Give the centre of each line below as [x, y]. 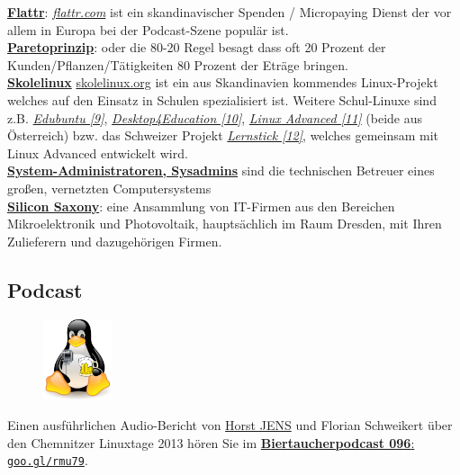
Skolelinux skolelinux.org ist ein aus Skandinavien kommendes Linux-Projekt [223, 82]
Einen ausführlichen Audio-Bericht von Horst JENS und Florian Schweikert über [230, 425]
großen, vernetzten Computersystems [109, 188]
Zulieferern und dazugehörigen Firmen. [115, 241]
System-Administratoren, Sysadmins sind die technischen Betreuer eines [221, 170]
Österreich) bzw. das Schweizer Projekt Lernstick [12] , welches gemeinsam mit [223, 135]
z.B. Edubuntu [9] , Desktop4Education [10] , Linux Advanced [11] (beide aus [215, 117]
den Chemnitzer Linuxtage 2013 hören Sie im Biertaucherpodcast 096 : [211, 442]
